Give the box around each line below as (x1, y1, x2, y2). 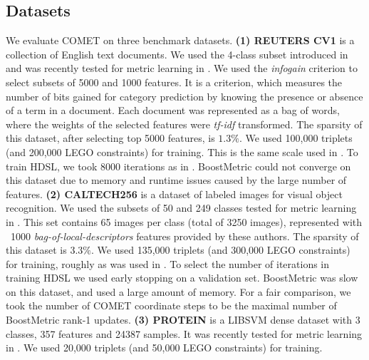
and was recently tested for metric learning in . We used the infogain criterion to (6, 61, 358, 76)
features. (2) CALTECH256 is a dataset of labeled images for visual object (6, 186, 343, 201)
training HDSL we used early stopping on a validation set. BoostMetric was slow (6, 270, 358, 285)
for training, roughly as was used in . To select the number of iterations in (6, 256, 330, 271)
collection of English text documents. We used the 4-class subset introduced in (6, 46, 348, 61)
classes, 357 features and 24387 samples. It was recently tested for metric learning (6, 326, 363, 341)
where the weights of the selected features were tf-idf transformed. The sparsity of (6, 116, 363, 131)
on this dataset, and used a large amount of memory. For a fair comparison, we (6, 284, 351, 299)
